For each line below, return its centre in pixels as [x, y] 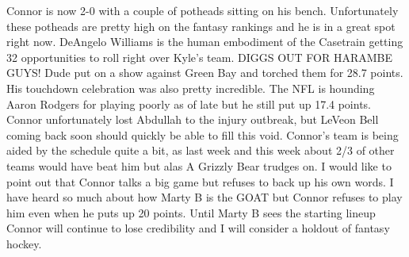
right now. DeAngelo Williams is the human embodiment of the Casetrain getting [205, 42]
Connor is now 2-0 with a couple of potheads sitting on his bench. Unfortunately [203, 10]
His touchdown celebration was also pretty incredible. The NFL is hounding [191, 88]
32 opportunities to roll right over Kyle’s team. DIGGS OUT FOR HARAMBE [200, 57]
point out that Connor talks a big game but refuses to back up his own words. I [200, 181]
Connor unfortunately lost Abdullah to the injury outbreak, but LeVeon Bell [193, 119]
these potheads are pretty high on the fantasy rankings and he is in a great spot [201, 26]
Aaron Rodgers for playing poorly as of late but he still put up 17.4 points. [189, 104]
